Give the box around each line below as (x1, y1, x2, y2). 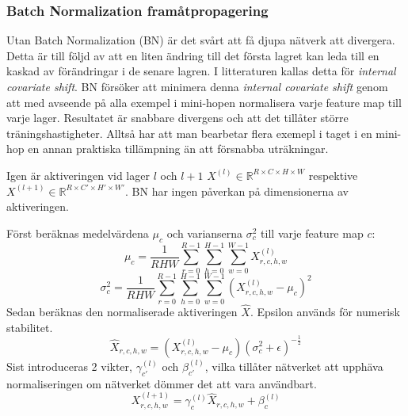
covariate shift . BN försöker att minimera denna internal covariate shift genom (6, 78, 388, 94)
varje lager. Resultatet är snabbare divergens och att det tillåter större (6, 109, 349, 126)
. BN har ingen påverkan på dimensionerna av (125, 182, 349, 199)
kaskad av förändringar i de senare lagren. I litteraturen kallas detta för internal (6, 63, 396, 79)
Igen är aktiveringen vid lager (6, 166, 150, 183)
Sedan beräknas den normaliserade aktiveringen (6, 303, 238, 320)
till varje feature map (261, 224, 364, 241)
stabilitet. (6, 319, 53, 335)
